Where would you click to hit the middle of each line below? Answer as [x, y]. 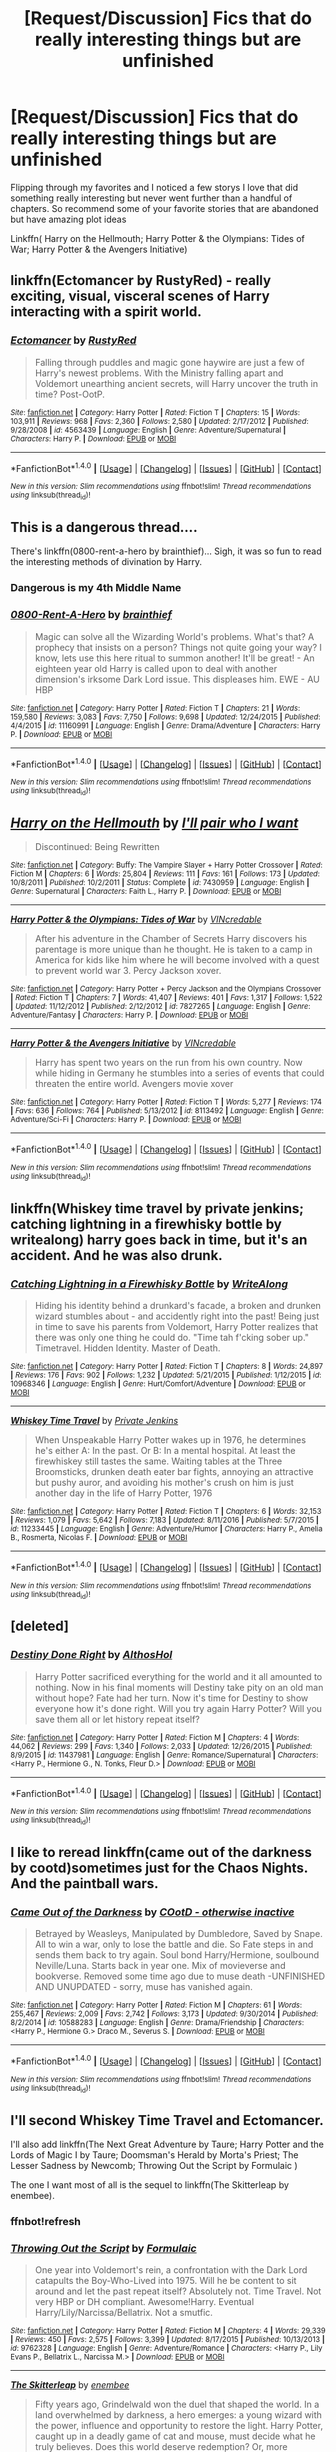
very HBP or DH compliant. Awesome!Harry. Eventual [144, 2302]
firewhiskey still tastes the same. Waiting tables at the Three [158, 1461]
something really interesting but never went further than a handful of [151, 198]
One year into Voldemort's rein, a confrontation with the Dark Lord [171, 2270]
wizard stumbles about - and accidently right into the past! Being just [177, 1316]
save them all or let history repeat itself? [117, 1719]
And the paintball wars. [84, 1883]
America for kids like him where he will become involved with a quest [177, 960]
